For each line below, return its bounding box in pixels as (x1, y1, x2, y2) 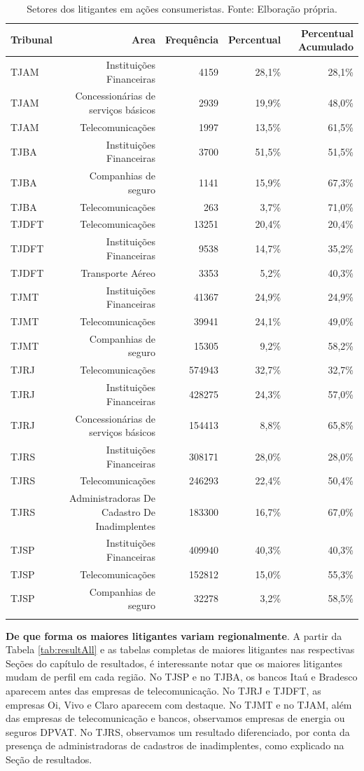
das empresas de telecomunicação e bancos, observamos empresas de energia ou (6, 711, 345, 725)
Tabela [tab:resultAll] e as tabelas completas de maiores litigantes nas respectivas (6, 642, 355, 657)
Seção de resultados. (6, 751, 92, 766)
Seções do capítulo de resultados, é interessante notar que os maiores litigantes (6, 655, 342, 670)
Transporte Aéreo (80, 265, 156, 280)
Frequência (165, 32, 219, 47)
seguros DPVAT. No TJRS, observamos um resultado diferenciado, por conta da (6, 724, 350, 739)
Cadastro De (101, 504, 156, 519)
